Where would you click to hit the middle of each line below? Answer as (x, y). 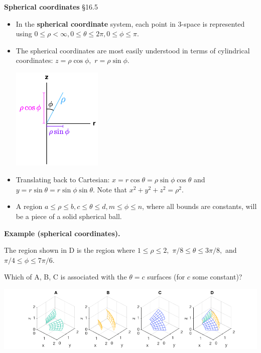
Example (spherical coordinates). (62, 233)
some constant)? (217, 277)
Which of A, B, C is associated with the (66, 277)
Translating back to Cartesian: (63, 180)
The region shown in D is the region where (70, 250)
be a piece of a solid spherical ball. (69, 216)
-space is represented (213, 23)
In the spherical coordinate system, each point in (96, 23)
